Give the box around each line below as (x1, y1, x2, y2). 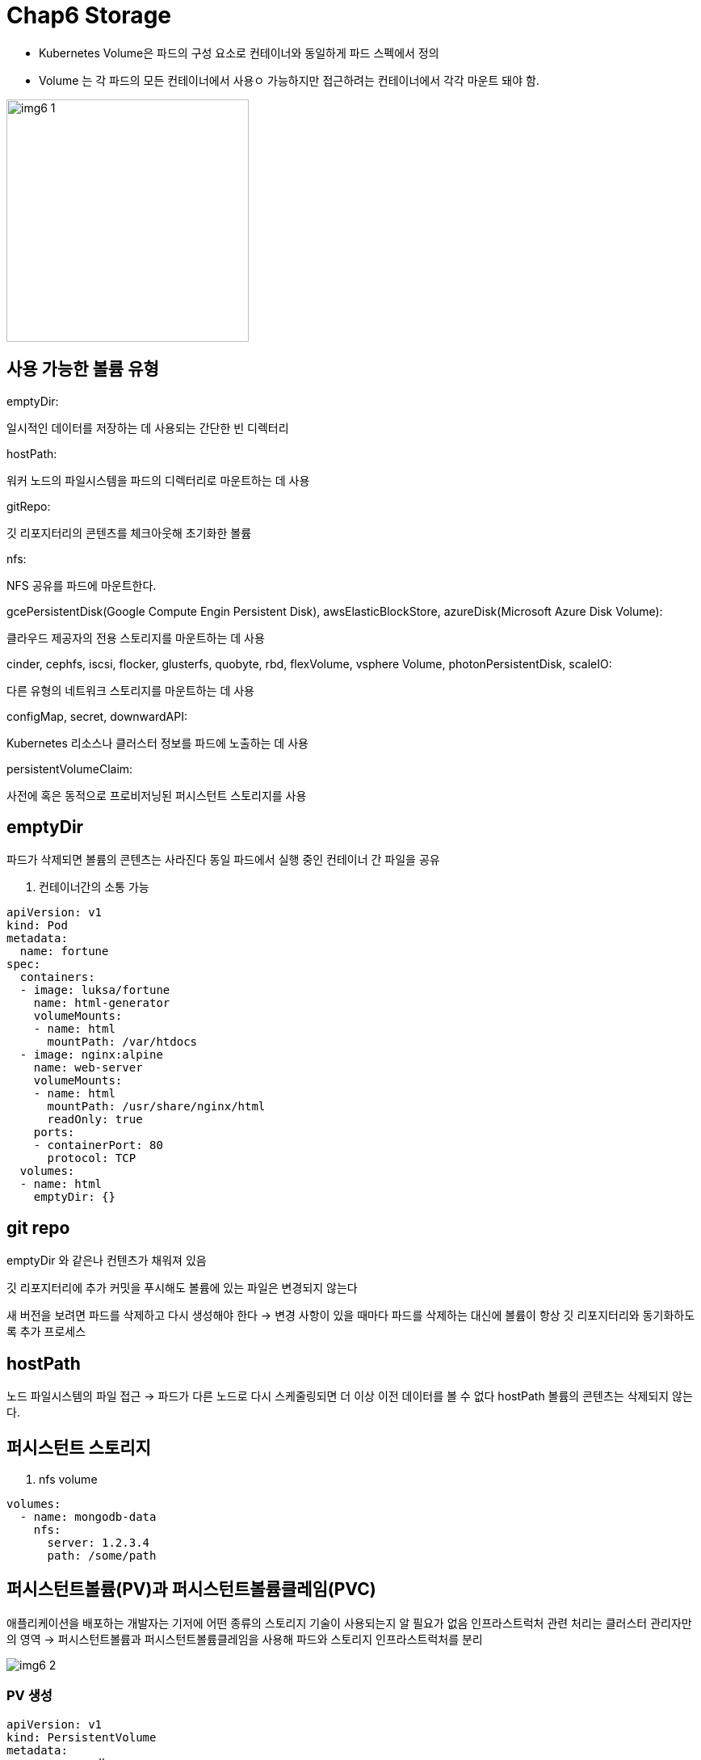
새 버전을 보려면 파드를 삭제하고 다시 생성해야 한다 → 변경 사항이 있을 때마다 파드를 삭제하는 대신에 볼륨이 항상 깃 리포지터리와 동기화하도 (6, 1308, 695, 1323)
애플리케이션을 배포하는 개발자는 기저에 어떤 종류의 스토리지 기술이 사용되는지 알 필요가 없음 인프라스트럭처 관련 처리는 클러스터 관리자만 (6, 1615, 692, 1630)
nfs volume (39, 1472, 98, 1486)
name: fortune (19, 945, 109, 958)
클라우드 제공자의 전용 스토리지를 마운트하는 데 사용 (6, 630, 265, 645)
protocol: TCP (47, 1152, 136, 1165)
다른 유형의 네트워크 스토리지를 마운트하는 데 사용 (6, 683, 254, 697)
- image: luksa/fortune (19, 983, 170, 997)
